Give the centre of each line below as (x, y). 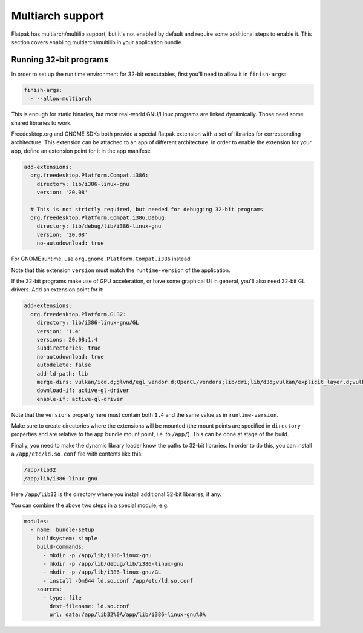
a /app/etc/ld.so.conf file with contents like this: (77, 454)
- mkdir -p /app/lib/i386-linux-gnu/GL (102, 572)
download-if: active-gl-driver (83, 390)
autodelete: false (64, 365)
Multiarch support (57, 16)
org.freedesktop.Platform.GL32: (78, 314)
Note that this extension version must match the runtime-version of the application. (121, 270)
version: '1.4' (59, 331)
